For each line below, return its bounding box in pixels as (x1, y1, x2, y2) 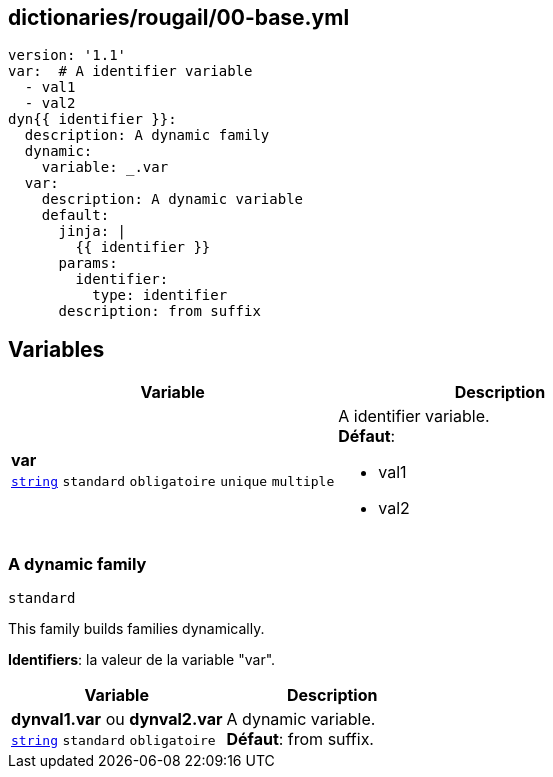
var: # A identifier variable (8, 63, 253, 80)
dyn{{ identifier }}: (8, 111, 177, 128)
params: (58, 255, 118, 272)
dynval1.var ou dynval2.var (11, 709, 223, 730)
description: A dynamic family (24, 127, 270, 144)
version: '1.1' (8, 47, 127, 64)
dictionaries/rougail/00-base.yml (8, 5, 350, 30)
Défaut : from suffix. (226, 729, 374, 750)
